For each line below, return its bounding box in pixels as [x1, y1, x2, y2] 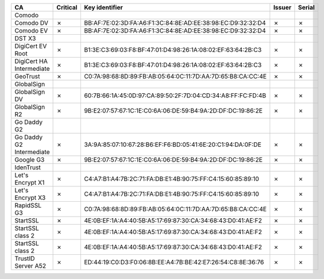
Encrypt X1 [14, 179, 45, 186]
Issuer [273, 4, 292, 11]
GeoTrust [14, 73, 40, 80]
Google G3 [14, 156, 45, 163]
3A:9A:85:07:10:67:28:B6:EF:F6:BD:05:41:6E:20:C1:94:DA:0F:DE [83, 140, 262, 149]
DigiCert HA [14, 57, 48, 65]
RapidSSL [14, 201, 41, 209]
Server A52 [14, 262, 47, 270]
